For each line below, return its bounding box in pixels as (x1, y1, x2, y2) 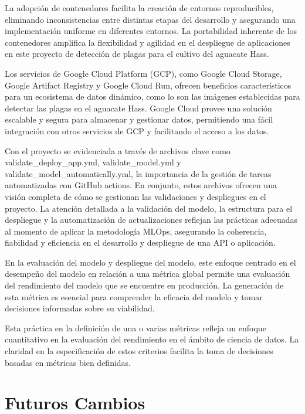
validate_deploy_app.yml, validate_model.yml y (5, 156, 181, 168)
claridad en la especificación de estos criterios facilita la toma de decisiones (5, 345, 273, 357)
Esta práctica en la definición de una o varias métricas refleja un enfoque (5, 321, 266, 334)
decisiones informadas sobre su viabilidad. (5, 302, 155, 314)
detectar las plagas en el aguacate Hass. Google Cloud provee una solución (5, 101, 272, 114)
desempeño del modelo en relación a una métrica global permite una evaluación (5, 267, 290, 280)
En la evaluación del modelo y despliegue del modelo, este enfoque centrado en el (5, 256, 296, 268)
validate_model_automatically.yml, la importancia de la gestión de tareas (5, 167, 272, 179)
